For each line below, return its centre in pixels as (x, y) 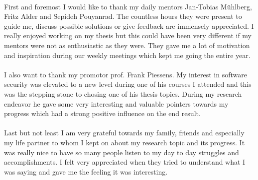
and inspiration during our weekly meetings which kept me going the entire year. (127, 55)
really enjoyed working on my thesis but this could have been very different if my (128, 35)
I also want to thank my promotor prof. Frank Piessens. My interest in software (126, 74)
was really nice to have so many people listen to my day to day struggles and (122, 152)
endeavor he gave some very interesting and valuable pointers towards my (116, 103)
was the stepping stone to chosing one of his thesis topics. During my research (123, 93)
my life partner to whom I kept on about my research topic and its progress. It (125, 142)
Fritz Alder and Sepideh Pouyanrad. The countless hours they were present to (123, 16)
